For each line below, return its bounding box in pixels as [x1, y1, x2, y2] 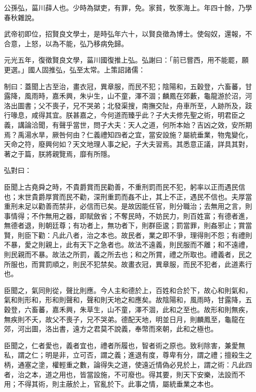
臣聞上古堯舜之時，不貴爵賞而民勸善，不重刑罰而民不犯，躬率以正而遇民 [4, 181, 238, 192]
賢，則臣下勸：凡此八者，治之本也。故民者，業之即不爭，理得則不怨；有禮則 [4, 229, 252, 240]
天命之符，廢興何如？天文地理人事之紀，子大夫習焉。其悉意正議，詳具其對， [4, 139, 252, 149]
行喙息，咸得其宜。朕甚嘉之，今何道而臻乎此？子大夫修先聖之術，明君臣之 [4, 110, 245, 120]
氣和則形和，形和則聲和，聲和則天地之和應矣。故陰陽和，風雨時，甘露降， [4, 294, 245, 305]
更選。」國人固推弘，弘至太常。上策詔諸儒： [4, 64, 145, 74]
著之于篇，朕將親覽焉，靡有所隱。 [4, 148, 114, 159]
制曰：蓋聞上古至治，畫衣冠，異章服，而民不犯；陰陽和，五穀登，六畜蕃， [4, 81, 245, 91]
